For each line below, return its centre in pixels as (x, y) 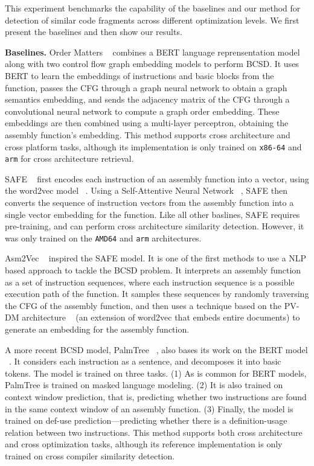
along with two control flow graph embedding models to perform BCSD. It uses (152, 64)
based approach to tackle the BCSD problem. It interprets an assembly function (153, 270)
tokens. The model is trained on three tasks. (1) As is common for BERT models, (156, 373)
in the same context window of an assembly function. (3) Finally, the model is (149, 408)
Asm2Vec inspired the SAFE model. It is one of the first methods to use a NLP (156, 258)
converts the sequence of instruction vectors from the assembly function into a (149, 203)
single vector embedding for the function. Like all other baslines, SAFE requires (152, 214)
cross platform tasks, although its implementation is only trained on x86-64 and (153, 146)
